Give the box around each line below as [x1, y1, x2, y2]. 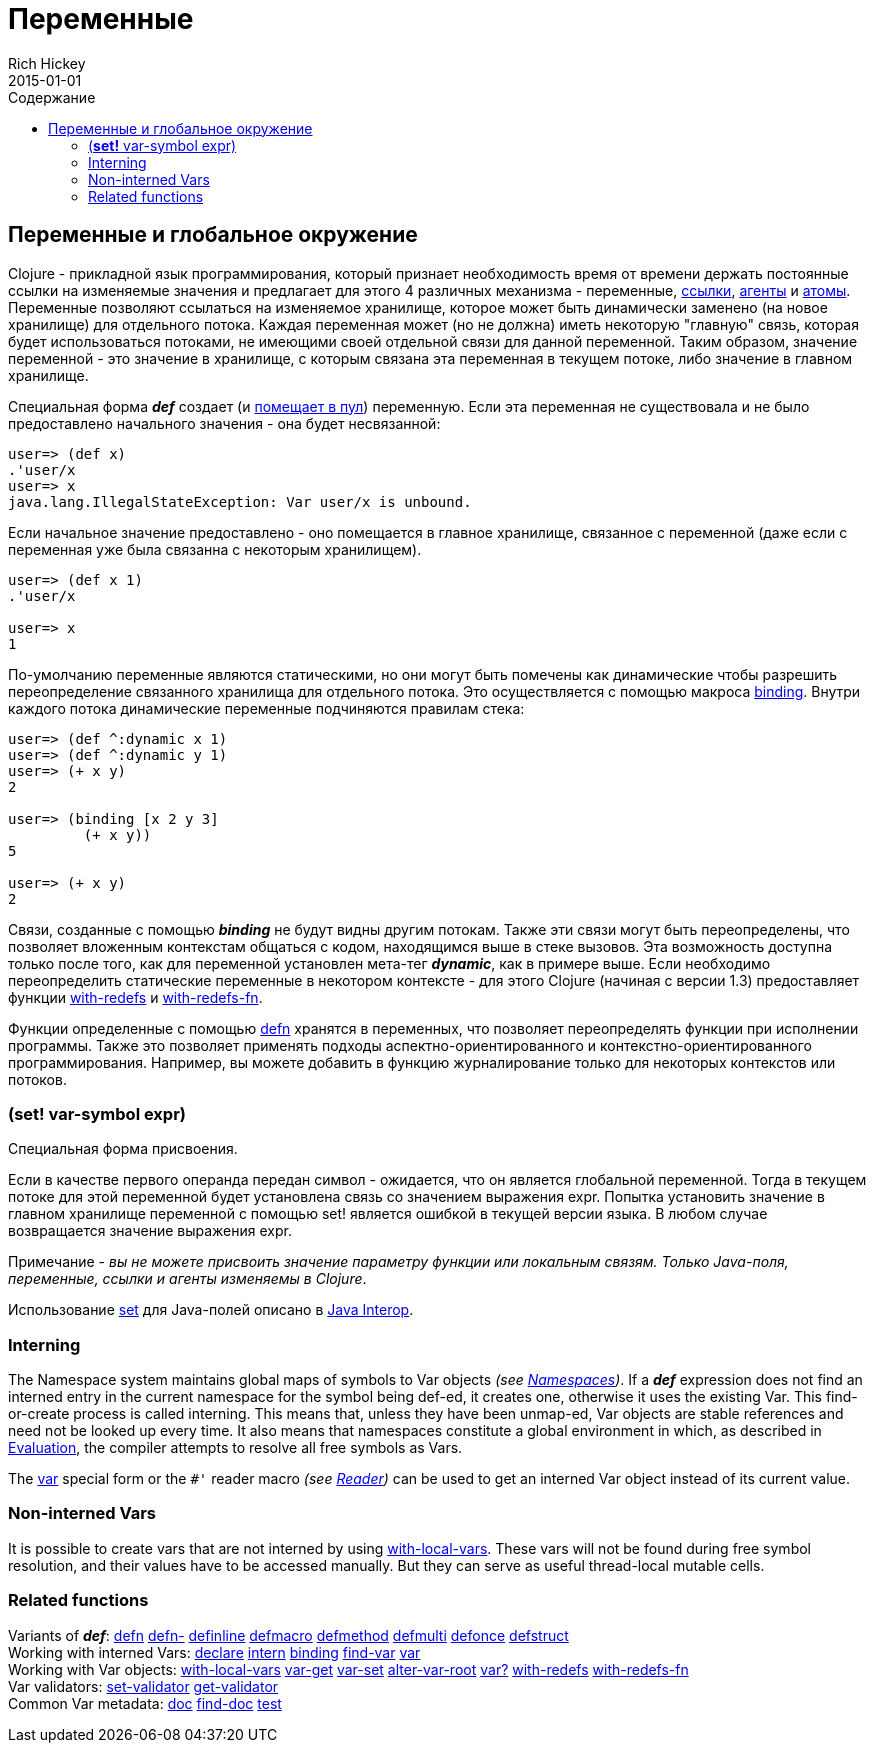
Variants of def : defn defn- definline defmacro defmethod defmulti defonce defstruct [8, 1626, 569, 1644]
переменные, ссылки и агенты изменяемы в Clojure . [8, 1270, 367, 1288]
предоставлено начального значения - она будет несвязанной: [8, 414, 441, 432]
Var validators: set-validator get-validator [8, 1677, 279, 1695]
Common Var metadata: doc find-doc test [8, 1694, 282, 1712]
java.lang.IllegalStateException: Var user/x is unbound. [8, 493, 472, 510]
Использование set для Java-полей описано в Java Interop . [8, 1301, 414, 1319]
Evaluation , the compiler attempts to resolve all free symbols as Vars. [8, 1439, 463, 1457]
